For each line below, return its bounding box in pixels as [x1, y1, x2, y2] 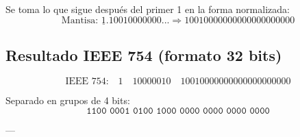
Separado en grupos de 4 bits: [5, 93, 130, 108]
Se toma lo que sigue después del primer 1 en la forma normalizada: [5, 2, 290, 16]
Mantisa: [61, 15, 99, 25]
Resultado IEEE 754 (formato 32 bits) [5, 45, 282, 66]
